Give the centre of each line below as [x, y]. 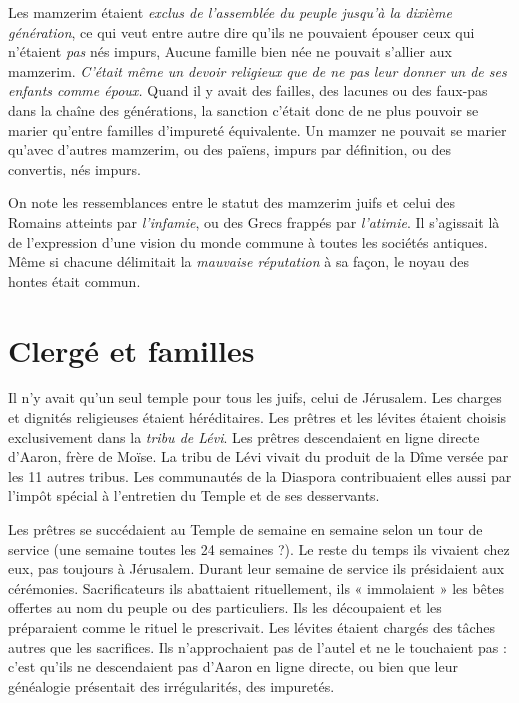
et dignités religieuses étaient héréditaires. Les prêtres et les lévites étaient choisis [257, 417]
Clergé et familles [131, 349]
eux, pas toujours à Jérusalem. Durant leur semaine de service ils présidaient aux [256, 568]
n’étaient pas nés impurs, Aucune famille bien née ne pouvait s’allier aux [230, 51]
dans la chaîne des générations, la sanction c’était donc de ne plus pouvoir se [243, 109]
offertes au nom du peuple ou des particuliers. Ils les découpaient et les [225, 607]
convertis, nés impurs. [74, 168]
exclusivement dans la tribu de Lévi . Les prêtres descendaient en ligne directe [244, 436]
